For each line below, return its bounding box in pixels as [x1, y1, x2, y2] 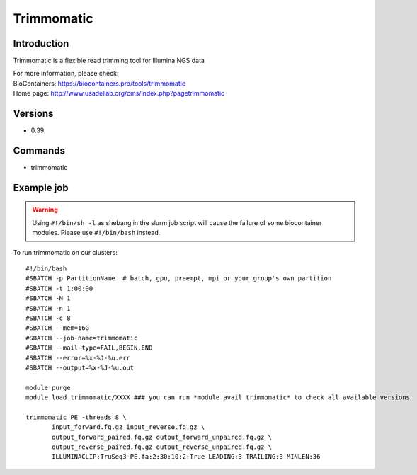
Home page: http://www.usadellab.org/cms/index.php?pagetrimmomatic [13, 89, 225, 98]
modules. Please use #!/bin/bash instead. [32, 229, 161, 237]
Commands [13, 144, 66, 156]
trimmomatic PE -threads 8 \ [25, 413, 127, 421]
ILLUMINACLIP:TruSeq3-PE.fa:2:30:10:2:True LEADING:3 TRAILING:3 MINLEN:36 [52, 453, 321, 461]
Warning [32, 205, 58, 214]
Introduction [13, 38, 69, 50]
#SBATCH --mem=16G [25, 324, 90, 332]
